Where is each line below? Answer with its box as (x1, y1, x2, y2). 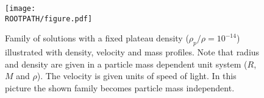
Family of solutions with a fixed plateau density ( (5, 32, 189, 44)
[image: (5, 4, 36, 13)
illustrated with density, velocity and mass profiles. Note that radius (5, 46, 260, 58)
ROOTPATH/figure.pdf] (5, 14, 93, 23)
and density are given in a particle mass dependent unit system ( (5, 57, 248, 70)
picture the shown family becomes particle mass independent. (5, 81, 235, 94)
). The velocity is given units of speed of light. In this (37, 69, 237, 82)
